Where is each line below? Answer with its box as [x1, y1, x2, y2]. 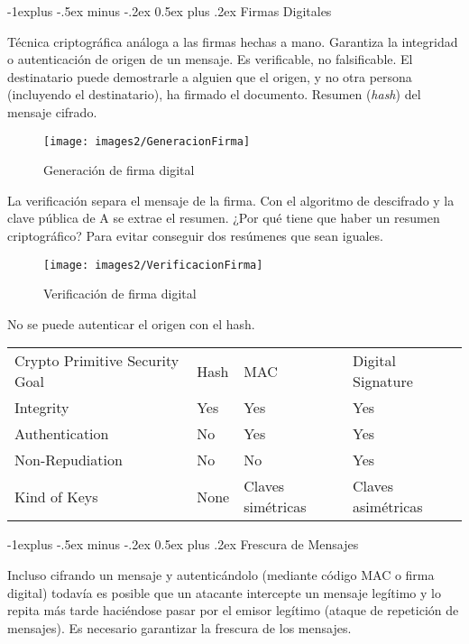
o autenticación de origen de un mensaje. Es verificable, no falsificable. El [7, 50, 413, 69]
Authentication [14, 423, 109, 445]
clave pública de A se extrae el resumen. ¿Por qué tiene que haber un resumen [7, 208, 440, 227]
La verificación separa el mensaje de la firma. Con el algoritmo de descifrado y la [7, 190, 455, 209]
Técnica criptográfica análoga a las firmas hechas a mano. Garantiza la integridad [7, 32, 458, 51]
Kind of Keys [14, 485, 98, 507]
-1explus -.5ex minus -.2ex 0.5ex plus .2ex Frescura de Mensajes [7, 535, 359, 554]
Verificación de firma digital [43, 284, 197, 303]
